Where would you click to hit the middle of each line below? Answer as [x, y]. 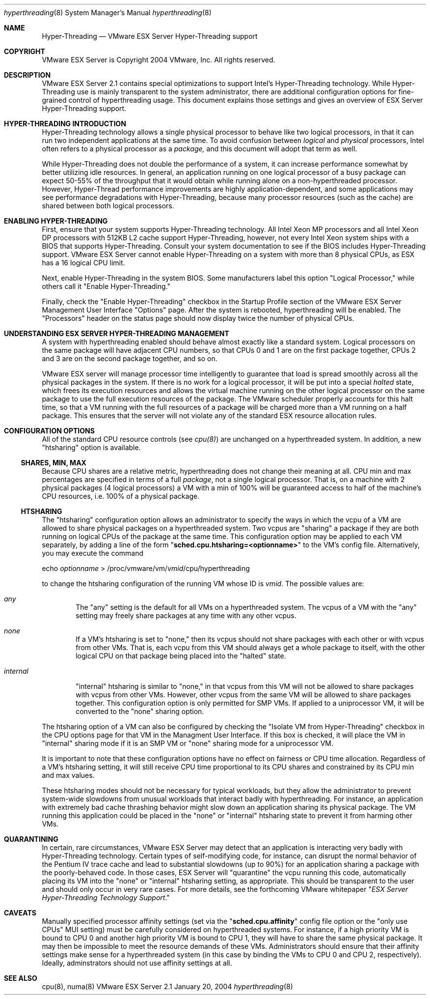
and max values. [68, 775]
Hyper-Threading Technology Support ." [106, 898]
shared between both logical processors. [108, 206]
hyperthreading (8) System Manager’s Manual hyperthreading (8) [108, 13]
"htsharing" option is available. [91, 447]
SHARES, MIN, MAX [54, 463]
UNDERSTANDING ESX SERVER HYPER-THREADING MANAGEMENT [117, 333]
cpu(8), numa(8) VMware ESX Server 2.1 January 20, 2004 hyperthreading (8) [167, 986]
